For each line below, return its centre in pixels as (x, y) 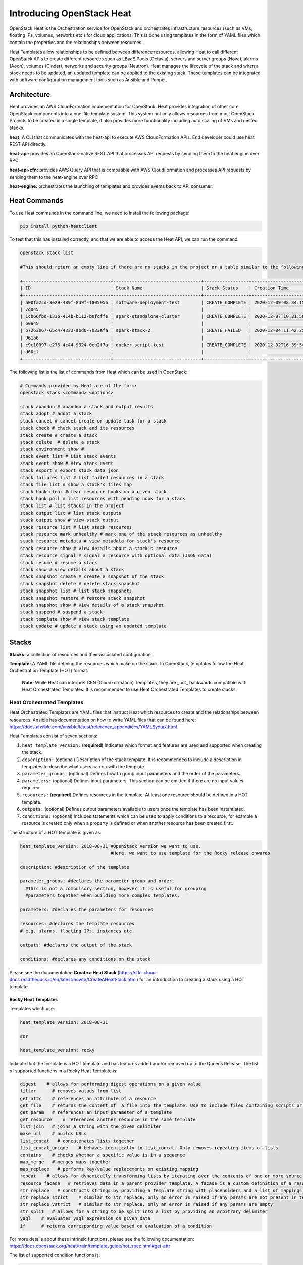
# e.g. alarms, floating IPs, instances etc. (77, 931)
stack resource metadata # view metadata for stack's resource (100, 541)
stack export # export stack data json (69, 470)
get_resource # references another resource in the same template (108, 1119)
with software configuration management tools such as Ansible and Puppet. (88, 80)
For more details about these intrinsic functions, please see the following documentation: (102, 1239)
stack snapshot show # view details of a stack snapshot (92, 605)
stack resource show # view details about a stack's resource (98, 548)
